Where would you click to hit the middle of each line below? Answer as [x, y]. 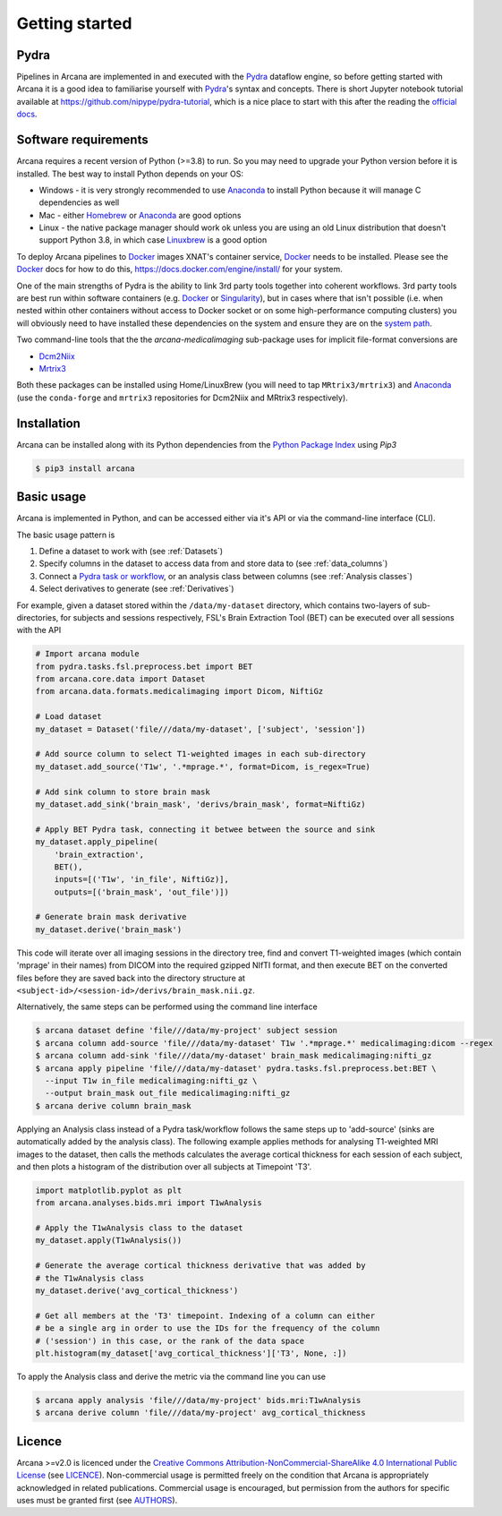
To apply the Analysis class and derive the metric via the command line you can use [171, 1376]
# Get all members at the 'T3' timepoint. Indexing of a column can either [205, 1315]
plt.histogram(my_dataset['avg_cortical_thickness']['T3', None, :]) [191, 1353]
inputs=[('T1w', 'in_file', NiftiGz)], [142, 879]
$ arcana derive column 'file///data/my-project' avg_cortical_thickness [200, 1413]
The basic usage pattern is [66, 535]
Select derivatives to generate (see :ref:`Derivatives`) [136, 589]
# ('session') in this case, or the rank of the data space [170, 1340]
